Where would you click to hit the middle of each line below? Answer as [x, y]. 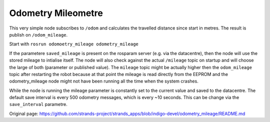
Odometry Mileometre [56, 13]
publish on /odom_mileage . [38, 34]
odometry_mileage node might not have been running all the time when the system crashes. [104, 81]
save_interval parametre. [38, 104]
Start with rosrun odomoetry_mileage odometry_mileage [74, 44]
